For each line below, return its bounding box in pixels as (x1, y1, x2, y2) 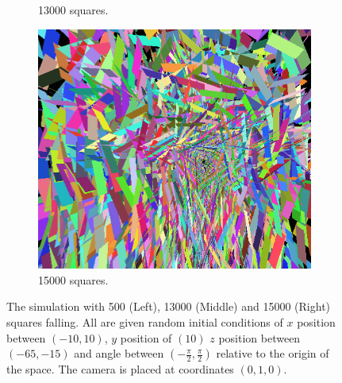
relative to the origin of (216, 345, 329, 362)
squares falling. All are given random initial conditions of (6, 314, 283, 331)
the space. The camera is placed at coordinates (6, 361, 234, 377)
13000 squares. (38, 2, 109, 17)
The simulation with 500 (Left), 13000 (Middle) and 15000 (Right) (6, 298, 331, 315)
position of (120, 329, 172, 346)
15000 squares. (38, 271, 109, 288)
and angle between (74, 345, 164, 362)
